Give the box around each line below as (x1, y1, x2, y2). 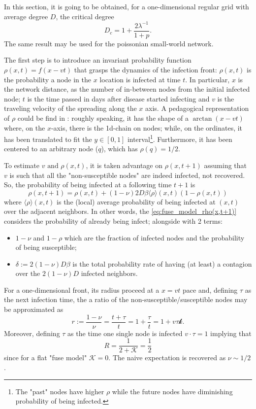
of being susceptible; (15, 242, 77, 252)
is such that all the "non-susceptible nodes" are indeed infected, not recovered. (9, 170, 245, 180)
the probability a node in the (4, 74, 92, 84)
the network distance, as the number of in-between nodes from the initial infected (4, 84, 250, 94)
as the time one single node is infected (67, 328, 183, 338)
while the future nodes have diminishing (112, 386, 233, 396)
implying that (210, 328, 252, 338)
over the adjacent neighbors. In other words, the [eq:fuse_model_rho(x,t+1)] (4, 206, 237, 216)
